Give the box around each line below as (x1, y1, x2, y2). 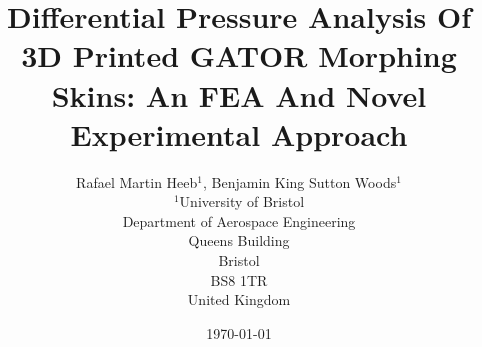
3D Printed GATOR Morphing (21, 35, 457, 76)
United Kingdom (187, 289, 291, 310)
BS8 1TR (210, 269, 268, 290)
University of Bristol (179, 191, 305, 212)
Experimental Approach (70, 113, 408, 154)
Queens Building (188, 230, 290, 251)
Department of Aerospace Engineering (122, 210, 356, 231)
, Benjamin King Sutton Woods (202, 171, 397, 192)
